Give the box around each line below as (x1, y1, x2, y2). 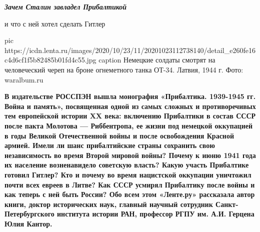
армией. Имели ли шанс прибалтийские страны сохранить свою (4, 140, 215, 150)
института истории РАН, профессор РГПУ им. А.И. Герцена (57, 208, 254, 219)
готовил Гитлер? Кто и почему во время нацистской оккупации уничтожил (4, 169, 251, 179)
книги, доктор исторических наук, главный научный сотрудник (4, 198, 213, 209)
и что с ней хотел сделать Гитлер (4, 18, 105, 28)
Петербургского (4, 208, 54, 219)
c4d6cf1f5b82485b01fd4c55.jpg (4, 54, 96, 65)
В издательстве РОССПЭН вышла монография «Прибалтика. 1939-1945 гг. (4, 91, 256, 101)
